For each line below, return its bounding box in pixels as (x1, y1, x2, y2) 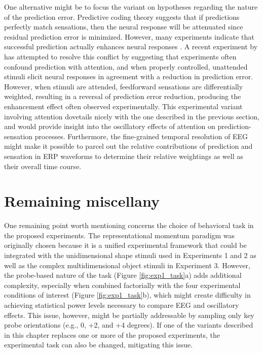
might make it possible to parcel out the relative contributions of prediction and (4, 141, 253, 151)
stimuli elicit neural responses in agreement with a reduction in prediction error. (4, 71, 253, 82)
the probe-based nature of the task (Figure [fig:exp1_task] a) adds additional (4, 270, 242, 280)
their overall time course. (4, 161, 82, 171)
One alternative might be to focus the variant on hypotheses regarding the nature (4, 2, 258, 12)
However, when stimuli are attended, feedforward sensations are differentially (4, 81, 243, 91)
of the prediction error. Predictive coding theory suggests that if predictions (4, 11, 240, 22)
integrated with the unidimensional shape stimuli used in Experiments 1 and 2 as (4, 250, 256, 260)
